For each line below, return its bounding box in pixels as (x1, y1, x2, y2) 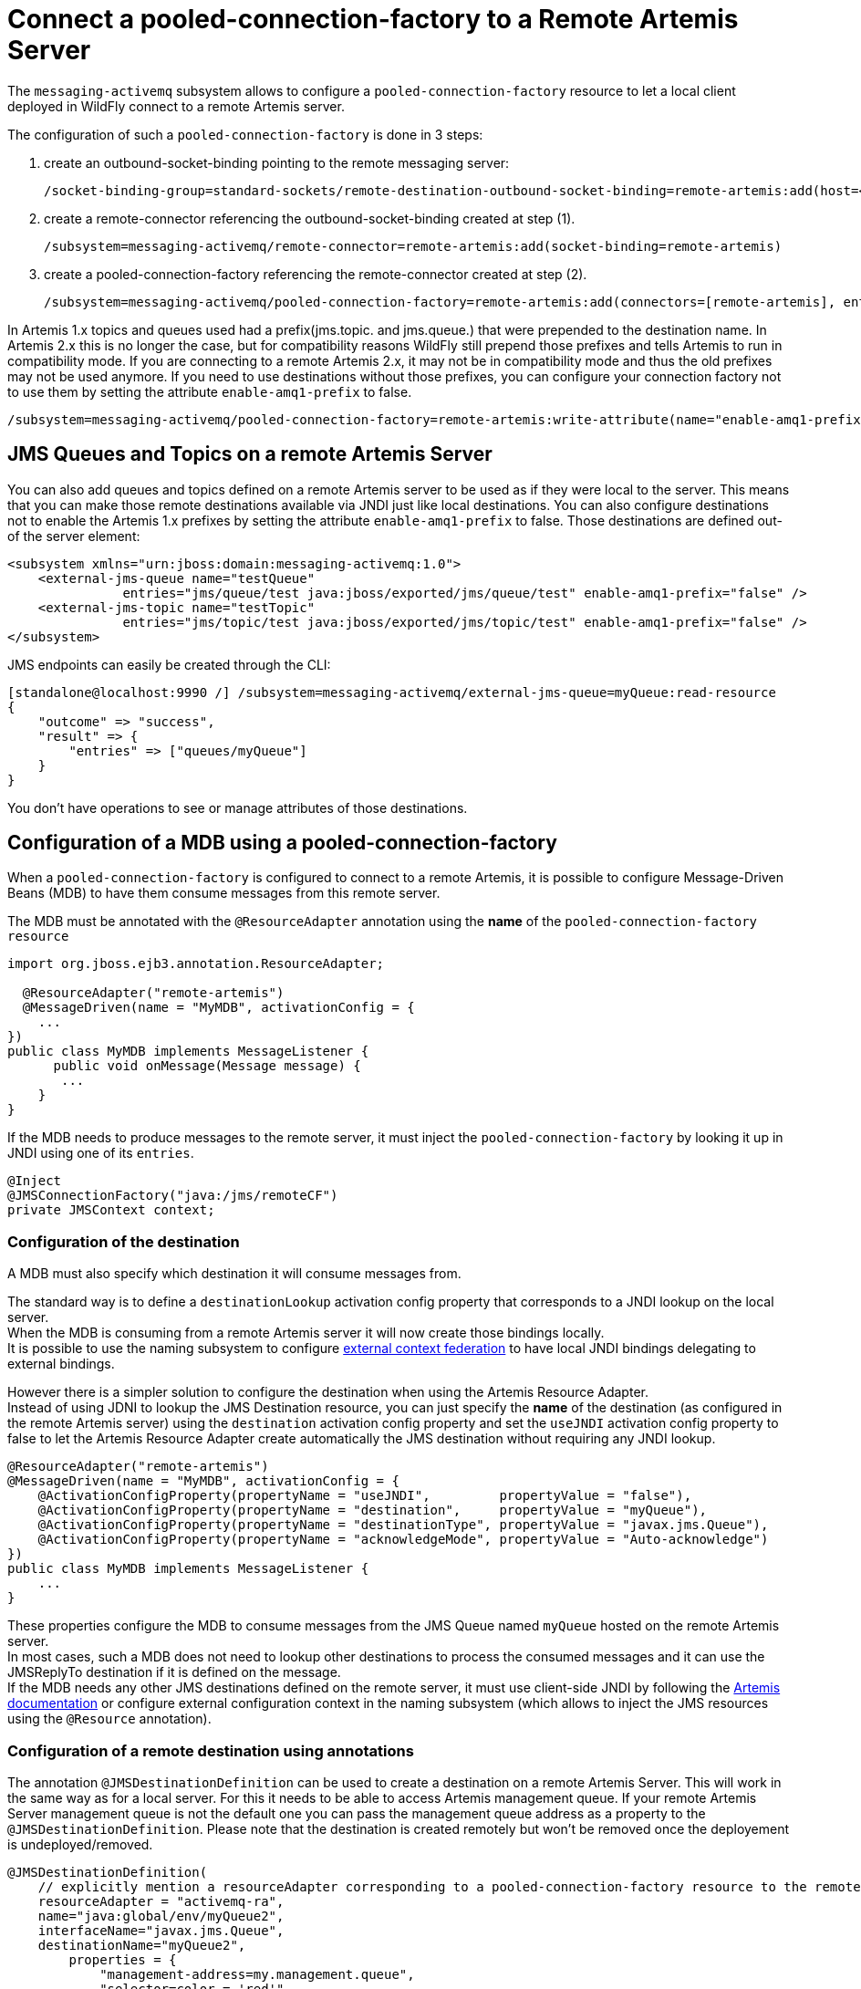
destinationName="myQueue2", (37, 1937, 246, 1953)
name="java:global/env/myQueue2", (37, 1908, 285, 1923)
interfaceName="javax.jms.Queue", (37, 1922, 285, 1938)
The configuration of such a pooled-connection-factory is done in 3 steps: (7, 126, 483, 142)
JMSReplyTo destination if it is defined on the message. (7, 1664, 341, 1681)
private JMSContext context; (7, 1203, 215, 1218)
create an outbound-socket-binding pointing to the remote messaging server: (44, 154, 510, 171)
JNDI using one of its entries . (7, 1145, 194, 1161)
